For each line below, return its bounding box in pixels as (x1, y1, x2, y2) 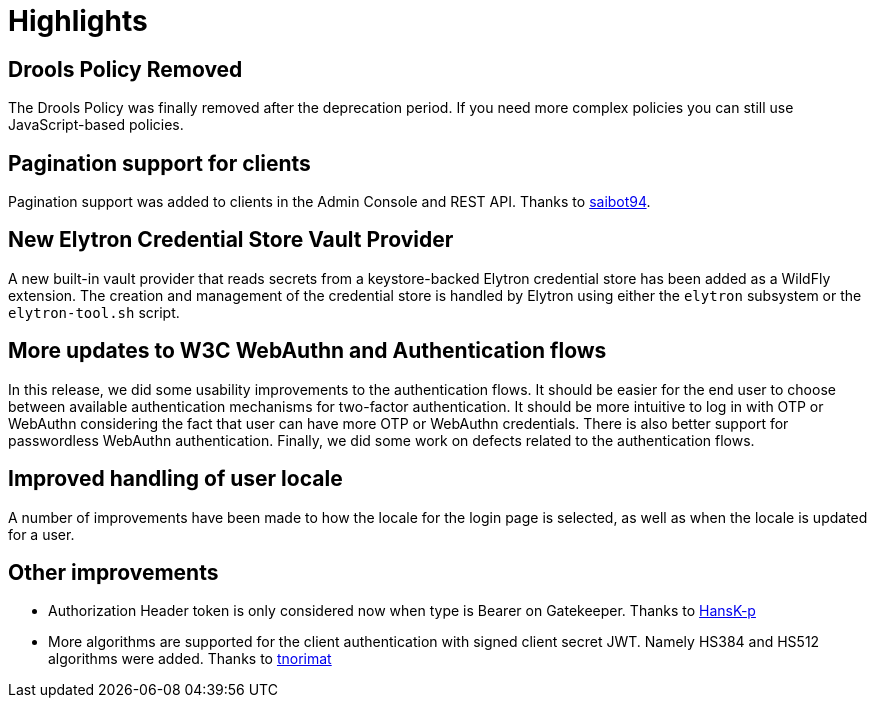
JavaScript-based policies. (8, 116, 184, 134)
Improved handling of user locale (8, 466, 343, 492)
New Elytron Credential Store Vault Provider (8, 227, 454, 253)
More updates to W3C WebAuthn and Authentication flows (8, 338, 607, 364)
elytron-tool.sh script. (8, 303, 180, 321)
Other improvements (8, 559, 219, 585)
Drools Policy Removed (8, 56, 243, 82)
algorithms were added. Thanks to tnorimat (48, 650, 332, 668)
